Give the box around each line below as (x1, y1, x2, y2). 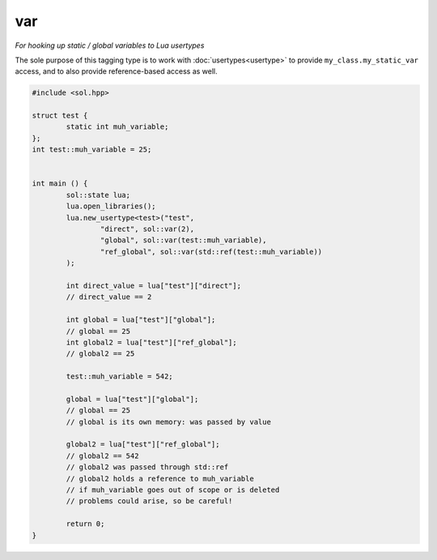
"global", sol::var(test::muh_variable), (100, 236, 267, 245)
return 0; (66, 519, 105, 528)
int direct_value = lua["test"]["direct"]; (66, 280, 242, 290)
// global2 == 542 (66, 451, 139, 460)
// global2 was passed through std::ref (66, 463, 229, 472)
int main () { (32, 179, 88, 188)
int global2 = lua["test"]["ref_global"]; (66, 337, 238, 347)
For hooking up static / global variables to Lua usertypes (15, 41, 205, 50)
